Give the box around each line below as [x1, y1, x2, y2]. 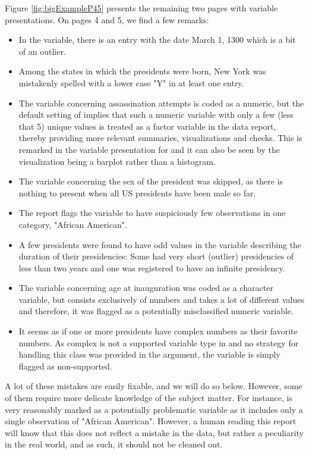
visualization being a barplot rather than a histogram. [18, 155, 216, 167]
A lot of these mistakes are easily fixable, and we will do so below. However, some [5, 380, 302, 392]
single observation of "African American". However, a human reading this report [5, 415, 297, 427]
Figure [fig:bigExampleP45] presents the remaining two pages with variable [5, 2, 278, 14]
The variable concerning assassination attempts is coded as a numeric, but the [18, 96, 304, 109]
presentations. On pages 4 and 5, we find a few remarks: [5, 13, 209, 26]
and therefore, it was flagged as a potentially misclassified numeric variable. [18, 305, 294, 317]
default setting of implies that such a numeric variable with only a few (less [18, 108, 294, 121]
